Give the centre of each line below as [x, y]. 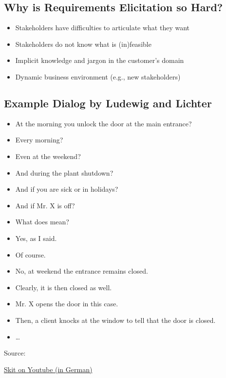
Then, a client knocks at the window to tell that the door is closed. [115, 320]
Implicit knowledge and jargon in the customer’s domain [100, 60]
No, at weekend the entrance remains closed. [82, 271]
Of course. [30, 254]
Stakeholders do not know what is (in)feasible [83, 44]
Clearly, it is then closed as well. [64, 287]
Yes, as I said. [36, 238]
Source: [15, 353]
